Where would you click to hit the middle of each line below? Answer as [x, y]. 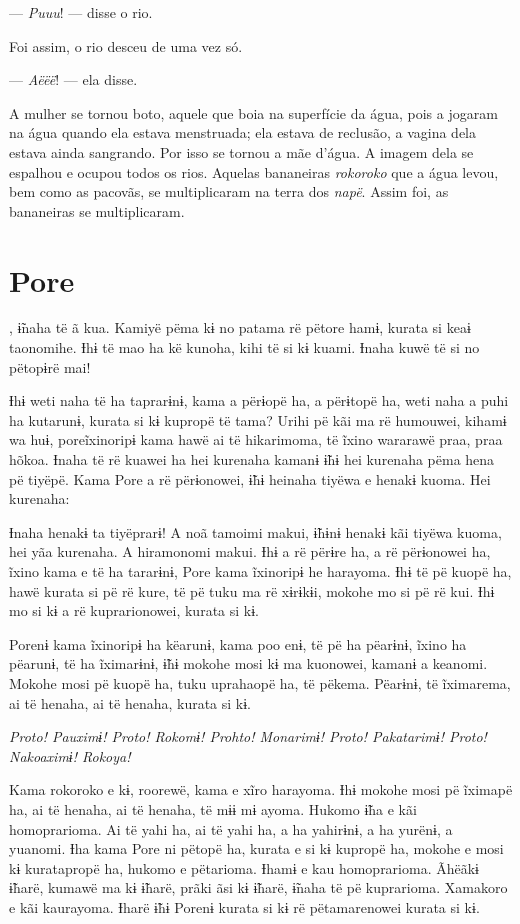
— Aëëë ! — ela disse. [73, 79]
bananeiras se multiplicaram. [97, 210]
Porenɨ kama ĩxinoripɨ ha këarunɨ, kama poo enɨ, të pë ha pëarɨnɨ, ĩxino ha [238, 643]
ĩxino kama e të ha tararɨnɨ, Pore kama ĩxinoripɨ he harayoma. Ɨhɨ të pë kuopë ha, [260, 571]
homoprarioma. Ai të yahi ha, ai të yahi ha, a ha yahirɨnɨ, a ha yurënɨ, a [231, 828]
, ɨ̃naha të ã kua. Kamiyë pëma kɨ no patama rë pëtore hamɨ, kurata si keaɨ [240, 327]
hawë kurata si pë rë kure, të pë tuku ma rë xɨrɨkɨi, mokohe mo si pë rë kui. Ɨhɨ [252, 590]
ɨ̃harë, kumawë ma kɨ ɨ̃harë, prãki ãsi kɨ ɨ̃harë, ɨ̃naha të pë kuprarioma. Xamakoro [258, 887]
